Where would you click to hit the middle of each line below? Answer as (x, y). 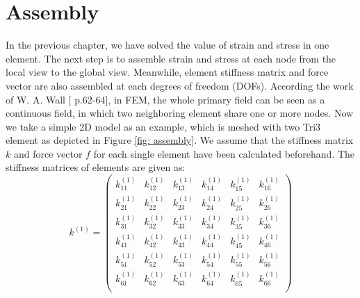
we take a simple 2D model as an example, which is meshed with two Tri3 (163, 126)
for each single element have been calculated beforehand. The (224, 153)
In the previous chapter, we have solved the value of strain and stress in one (167, 45)
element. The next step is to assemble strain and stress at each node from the (171, 58)
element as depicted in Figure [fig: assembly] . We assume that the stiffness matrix (180, 140)
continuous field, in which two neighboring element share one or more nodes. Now (180, 113)
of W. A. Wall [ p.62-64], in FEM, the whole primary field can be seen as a (165, 99)
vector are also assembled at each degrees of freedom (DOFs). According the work (180, 85)
